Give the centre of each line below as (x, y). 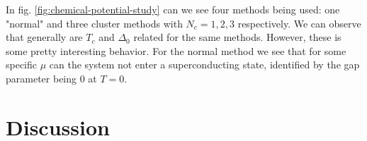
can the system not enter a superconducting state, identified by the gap (204, 65)
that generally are (44, 37)
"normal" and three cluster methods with (94, 23)
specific (22, 65)
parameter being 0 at (51, 78)
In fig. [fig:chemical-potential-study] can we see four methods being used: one (173, 9)
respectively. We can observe (299, 23)
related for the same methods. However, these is (237, 37)
